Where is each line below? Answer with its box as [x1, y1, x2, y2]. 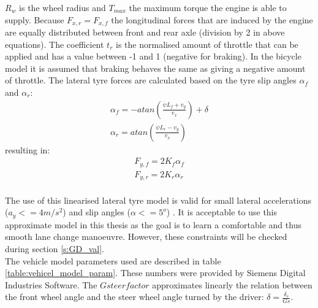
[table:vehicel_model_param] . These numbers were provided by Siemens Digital [5, 266, 306, 279]
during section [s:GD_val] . [5, 242, 104, 255]
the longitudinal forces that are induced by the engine [111, 13, 313, 26]
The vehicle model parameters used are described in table [5, 254, 221, 267]
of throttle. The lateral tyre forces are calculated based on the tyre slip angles [5, 74, 297, 87]
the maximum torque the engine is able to [129, 1, 287, 13]
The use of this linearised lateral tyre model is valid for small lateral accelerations [5, 193, 311, 206]
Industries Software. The [5, 278, 97, 291]
